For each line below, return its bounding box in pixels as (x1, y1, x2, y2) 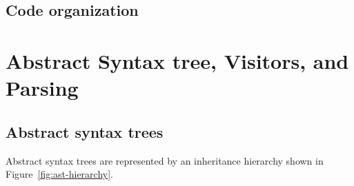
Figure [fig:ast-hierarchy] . (6, 167, 113, 181)
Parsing (6, 74, 79, 102)
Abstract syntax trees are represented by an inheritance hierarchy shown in (6, 153, 324, 167)
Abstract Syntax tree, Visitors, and (6, 46, 349, 74)
